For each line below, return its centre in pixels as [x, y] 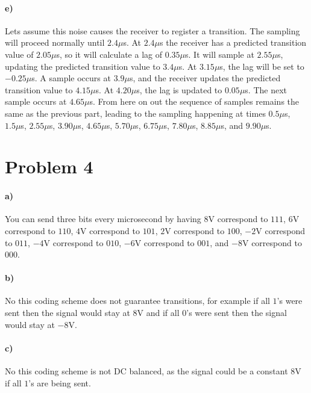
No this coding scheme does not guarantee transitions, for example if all [137, 301]
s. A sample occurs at [71, 78]
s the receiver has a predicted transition [233, 42]
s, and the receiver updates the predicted [205, 78]
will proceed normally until [55, 42]
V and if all [158, 313]
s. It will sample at [220, 54]
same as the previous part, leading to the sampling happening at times [135, 113]
